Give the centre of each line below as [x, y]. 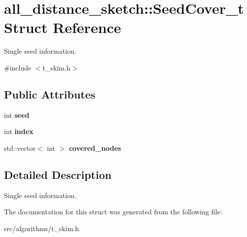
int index [19, 131]
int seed [17, 115]
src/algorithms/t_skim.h [41, 228]
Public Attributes [50, 94]
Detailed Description [58, 174]
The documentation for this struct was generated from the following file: [113, 212]
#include [18, 67]
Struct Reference [63, 27]
